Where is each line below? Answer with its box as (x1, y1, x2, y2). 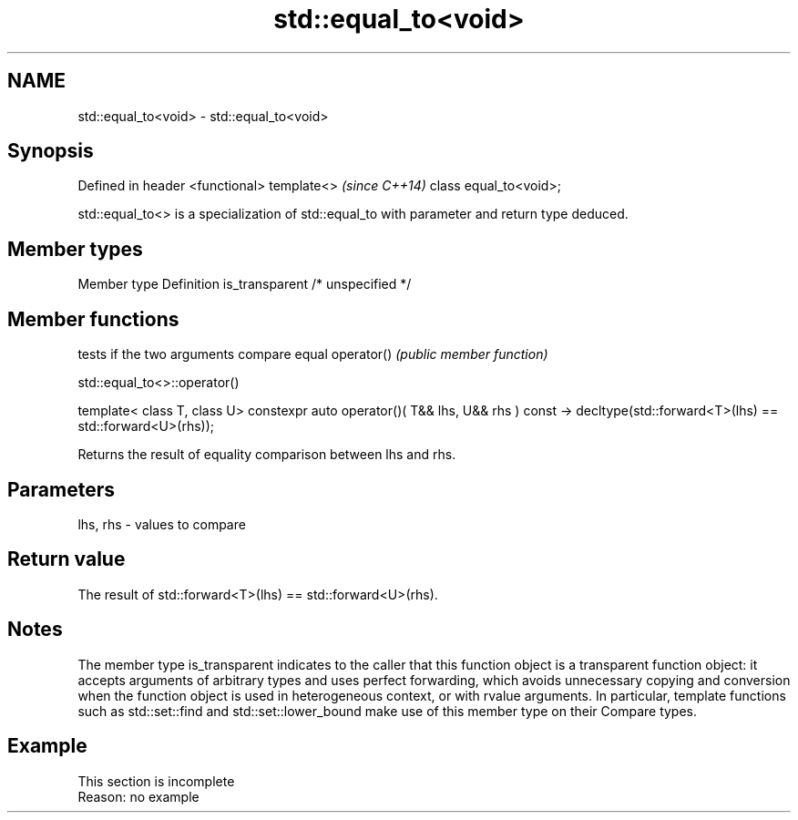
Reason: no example (77, 788, 199, 805)
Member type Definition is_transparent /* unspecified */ (77, 276, 412, 292)
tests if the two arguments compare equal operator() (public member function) (77, 346, 548, 363)
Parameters (7, 477, 115, 501)
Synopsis (7, 139, 94, 163)
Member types (7, 237, 143, 261)
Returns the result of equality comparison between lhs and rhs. (77, 446, 456, 463)
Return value (7, 548, 126, 571)
